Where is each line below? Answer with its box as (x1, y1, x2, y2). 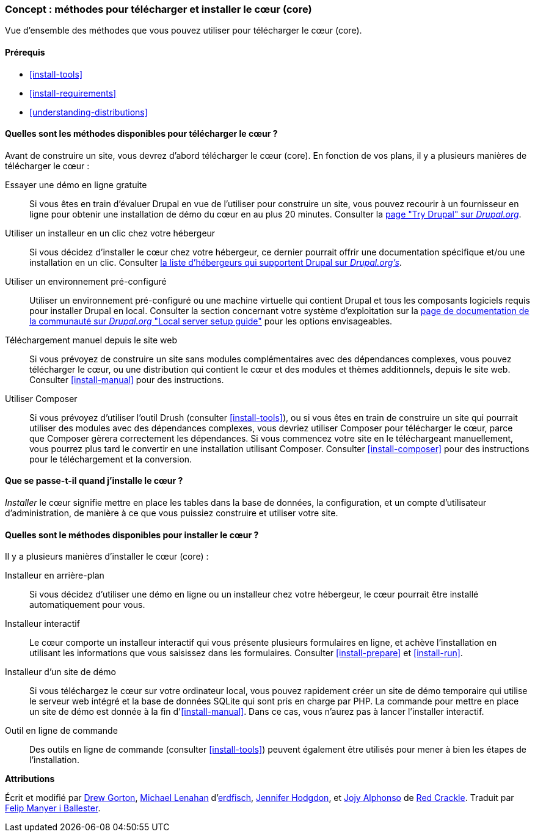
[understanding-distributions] (29, 106, 148, 117)
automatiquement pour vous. (29, 599, 145, 610)
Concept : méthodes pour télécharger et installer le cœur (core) (5, 3, 312, 15)
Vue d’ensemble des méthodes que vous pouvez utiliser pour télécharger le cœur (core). (5, 25, 362, 36)
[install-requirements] (29, 87, 117, 98)
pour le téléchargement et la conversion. (29, 453, 192, 464)
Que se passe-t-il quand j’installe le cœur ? (5, 475, 183, 486)
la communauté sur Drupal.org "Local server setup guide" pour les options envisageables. (29, 315, 393, 326)
